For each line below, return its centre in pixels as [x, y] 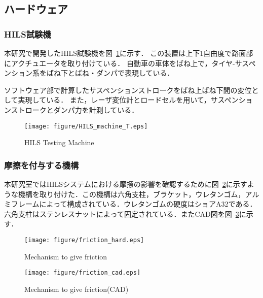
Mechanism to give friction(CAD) [77, 289]
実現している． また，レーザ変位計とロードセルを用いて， [114, 100]
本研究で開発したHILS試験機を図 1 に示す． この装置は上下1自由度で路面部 [129, 53]
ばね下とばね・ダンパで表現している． [110, 73]
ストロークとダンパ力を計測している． [75, 109]
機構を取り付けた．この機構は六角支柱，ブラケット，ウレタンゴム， [131, 194]
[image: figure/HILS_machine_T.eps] [86, 126]
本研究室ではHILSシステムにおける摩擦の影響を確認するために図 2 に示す [126, 184]
